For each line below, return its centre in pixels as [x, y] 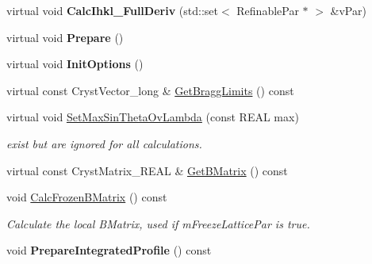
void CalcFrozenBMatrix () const [87, 197]
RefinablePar [268, 10]
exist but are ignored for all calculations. [104, 143]
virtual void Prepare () [65, 37]
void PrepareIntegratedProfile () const [109, 250]
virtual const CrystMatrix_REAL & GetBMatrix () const [147, 170]
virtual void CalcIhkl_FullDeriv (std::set [112, 10]
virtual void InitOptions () [75, 64]
